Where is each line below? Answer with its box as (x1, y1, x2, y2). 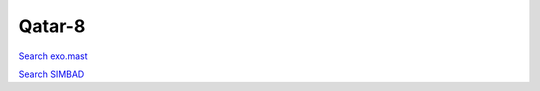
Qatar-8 (18, 15, 86, 37)
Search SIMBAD (18, 68, 85, 80)
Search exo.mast (18, 50, 89, 62)
